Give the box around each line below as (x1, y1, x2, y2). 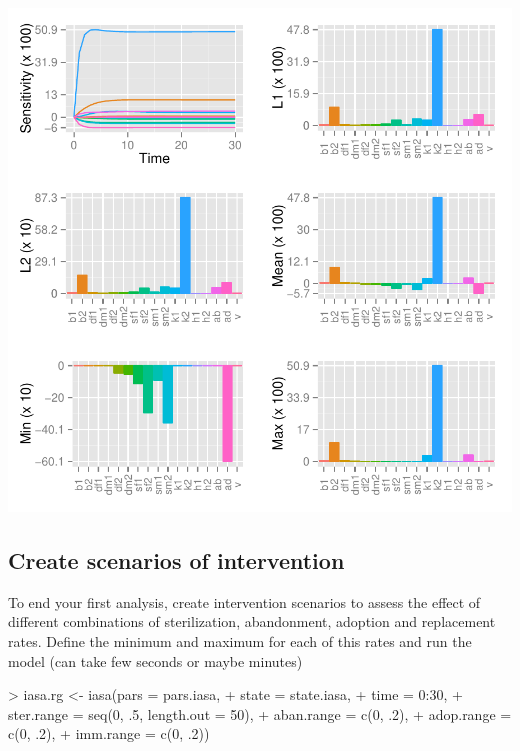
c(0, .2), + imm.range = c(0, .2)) (8, 723, 210, 744)
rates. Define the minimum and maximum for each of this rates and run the (8, 630, 472, 651)
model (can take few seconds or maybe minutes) (8, 650, 303, 671)
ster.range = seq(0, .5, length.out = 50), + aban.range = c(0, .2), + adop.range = (8, 703, 512, 724)
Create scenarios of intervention (8, 544, 345, 575)
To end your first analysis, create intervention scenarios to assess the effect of (8, 591, 481, 612)
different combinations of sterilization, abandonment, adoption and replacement (8, 611, 496, 632)
